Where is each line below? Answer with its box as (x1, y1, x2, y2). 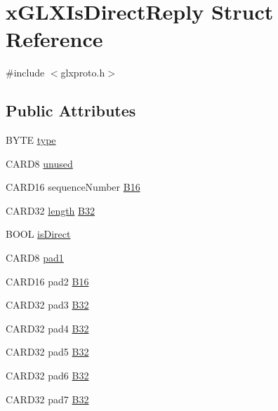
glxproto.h (60, 65, 105, 80)
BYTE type (6, 133, 56, 147)
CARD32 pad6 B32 (6, 368, 89, 383)
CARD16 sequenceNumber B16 (6, 180, 140, 194)
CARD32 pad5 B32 (6, 344, 89, 359)
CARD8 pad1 (6, 250, 64, 265)
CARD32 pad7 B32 (6, 391, 89, 406)
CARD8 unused (6, 156, 73, 170)
